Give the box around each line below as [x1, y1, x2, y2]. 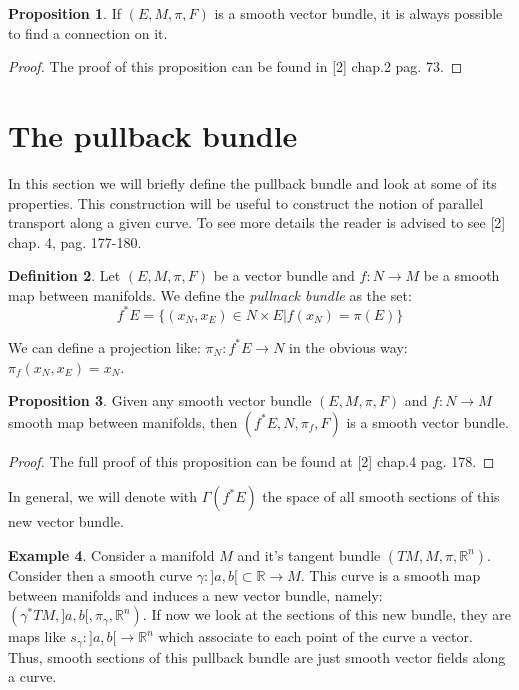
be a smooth [423, 265, 500, 286]
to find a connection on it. [8, 22, 168, 43]
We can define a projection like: [8, 336, 201, 357]
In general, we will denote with [8, 486, 198, 507]
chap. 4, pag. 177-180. [8, 231, 142, 252]
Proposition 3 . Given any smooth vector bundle [8, 390, 312, 411]
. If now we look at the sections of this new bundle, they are [142, 604, 511, 625]
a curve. [8, 666, 57, 687]
